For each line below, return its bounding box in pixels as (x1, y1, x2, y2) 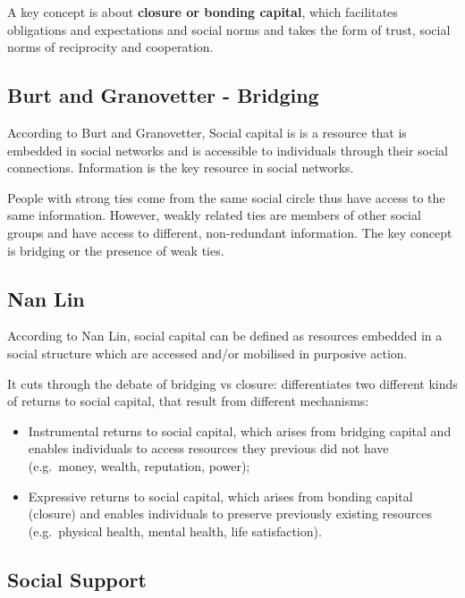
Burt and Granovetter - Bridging (7, 81, 319, 109)
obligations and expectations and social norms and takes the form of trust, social (7, 20, 451, 38)
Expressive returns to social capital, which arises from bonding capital (28, 486, 413, 505)
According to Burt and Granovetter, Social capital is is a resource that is (7, 122, 407, 141)
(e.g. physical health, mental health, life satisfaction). (28, 521, 322, 540)
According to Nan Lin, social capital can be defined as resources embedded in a (7, 326, 443, 345)
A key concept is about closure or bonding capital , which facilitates (7, 3, 398, 21)
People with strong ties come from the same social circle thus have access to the (7, 188, 445, 206)
